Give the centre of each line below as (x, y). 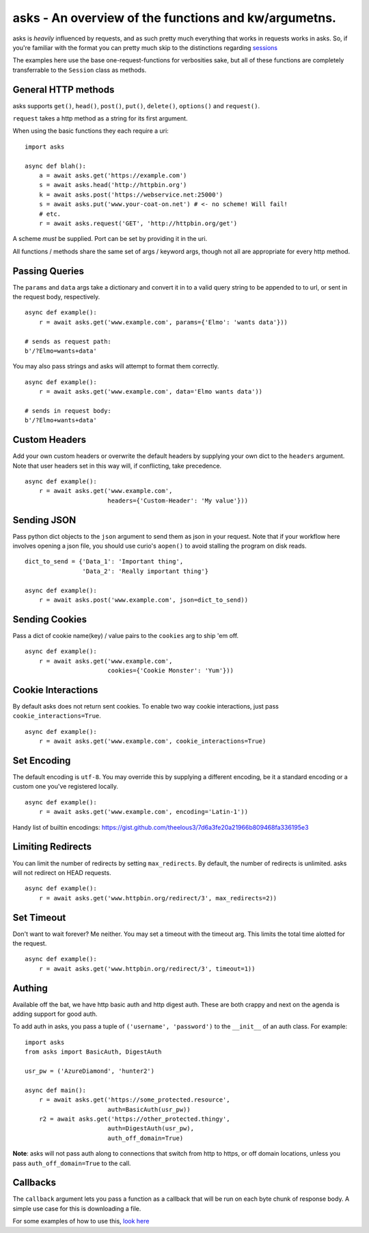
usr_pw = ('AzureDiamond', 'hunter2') (90, 1071)
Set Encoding (42, 760)
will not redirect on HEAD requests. (62, 872)
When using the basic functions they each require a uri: (91, 131)
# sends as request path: (68, 341)
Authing (30, 988)
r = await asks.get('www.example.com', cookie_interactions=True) (152, 741)
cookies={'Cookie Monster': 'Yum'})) (170, 671)
